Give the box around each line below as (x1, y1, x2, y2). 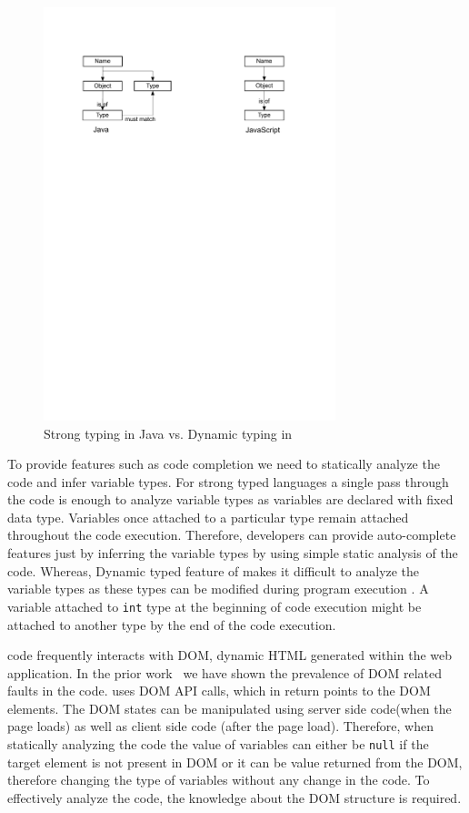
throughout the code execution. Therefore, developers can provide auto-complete (7, 525, 456, 544)
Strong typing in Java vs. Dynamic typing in (44, 423, 293, 442)
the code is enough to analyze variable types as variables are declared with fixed (7, 490, 454, 509)
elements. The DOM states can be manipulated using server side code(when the (7, 698, 452, 717)
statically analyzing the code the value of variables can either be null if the (7, 735, 429, 754)
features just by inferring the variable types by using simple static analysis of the (7, 544, 458, 563)
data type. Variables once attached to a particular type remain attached (7, 507, 409, 526)
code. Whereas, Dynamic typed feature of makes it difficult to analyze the (7, 561, 420, 580)
